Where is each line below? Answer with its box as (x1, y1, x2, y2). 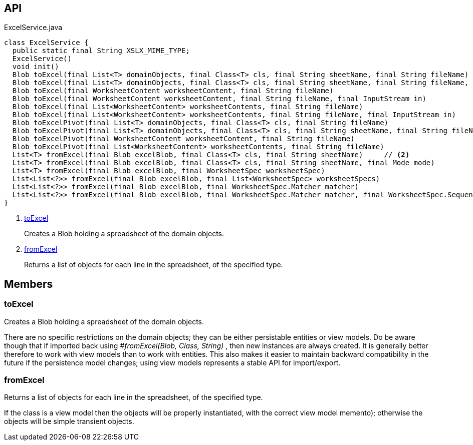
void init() (12, 63, 59, 71)
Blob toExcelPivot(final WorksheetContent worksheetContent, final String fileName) (12, 135, 355, 143)
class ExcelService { (4, 39, 89, 47)
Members (4, 277, 53, 290)
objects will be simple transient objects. (4, 417, 134, 426)
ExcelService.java (4, 23, 63, 32)
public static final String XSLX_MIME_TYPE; (12, 47, 190, 55)
